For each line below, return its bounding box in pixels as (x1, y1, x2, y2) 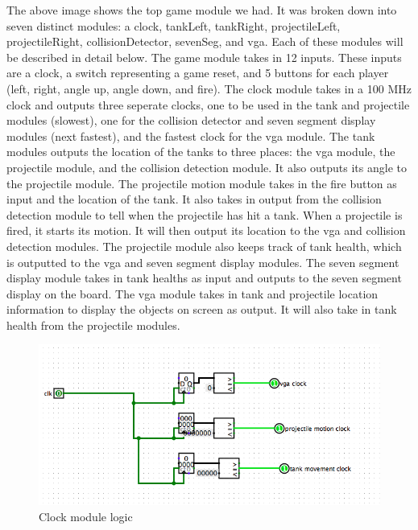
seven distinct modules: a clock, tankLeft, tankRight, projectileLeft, (6, 17, 341, 34)
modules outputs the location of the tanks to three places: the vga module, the (6, 143, 395, 160)
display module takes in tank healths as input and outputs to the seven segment (6, 269, 402, 286)
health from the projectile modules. (6, 316, 180, 333)
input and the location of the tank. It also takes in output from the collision (6, 191, 382, 207)
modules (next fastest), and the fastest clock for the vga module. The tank (6, 127, 375, 144)
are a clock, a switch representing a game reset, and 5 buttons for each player (6, 64, 389, 81)
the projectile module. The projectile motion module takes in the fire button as (6, 175, 397, 191)
